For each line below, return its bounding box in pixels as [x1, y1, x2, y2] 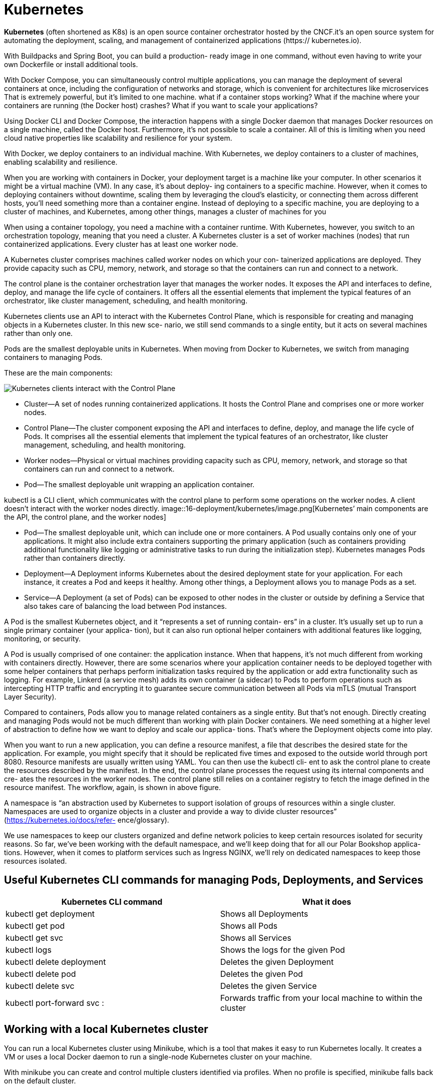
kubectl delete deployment [6, 956, 106, 967]
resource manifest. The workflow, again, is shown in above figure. [4, 783, 221, 792]
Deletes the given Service [220, 980, 317, 991]
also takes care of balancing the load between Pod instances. [24, 601, 227, 610]
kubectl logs [6, 944, 52, 955]
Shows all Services [220, 932, 291, 943]
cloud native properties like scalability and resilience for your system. [4, 133, 232, 142]
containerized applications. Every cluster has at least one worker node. [4, 239, 238, 248]
